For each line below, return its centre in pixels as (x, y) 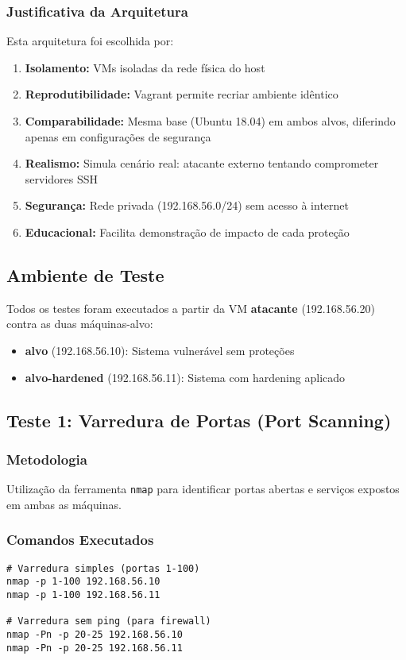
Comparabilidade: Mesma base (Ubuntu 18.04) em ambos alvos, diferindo (210, 121)
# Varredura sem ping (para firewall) (109, 621)
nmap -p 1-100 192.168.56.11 (83, 594)
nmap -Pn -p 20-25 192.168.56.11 (95, 648)
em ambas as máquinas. (64, 504)
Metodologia (47, 459)
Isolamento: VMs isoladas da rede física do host (145, 67)
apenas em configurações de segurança (118, 136)
